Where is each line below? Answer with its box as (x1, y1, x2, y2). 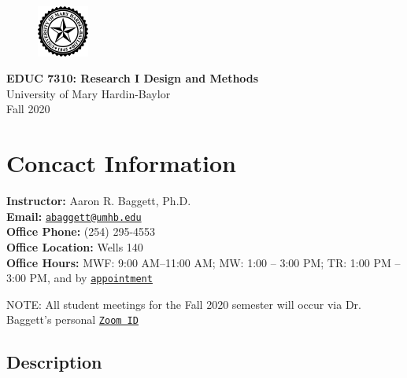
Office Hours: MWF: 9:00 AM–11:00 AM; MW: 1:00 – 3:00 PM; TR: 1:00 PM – (6, 254, 401, 270)
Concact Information (6, 147, 236, 179)
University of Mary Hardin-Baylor (6, 85, 171, 101)
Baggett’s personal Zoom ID (6, 311, 139, 328)
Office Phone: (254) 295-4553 (6, 223, 156, 240)
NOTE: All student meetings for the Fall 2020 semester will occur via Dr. (6, 295, 361, 312)
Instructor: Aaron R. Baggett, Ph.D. (6, 193, 191, 209)
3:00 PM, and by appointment (6, 270, 153, 286)
